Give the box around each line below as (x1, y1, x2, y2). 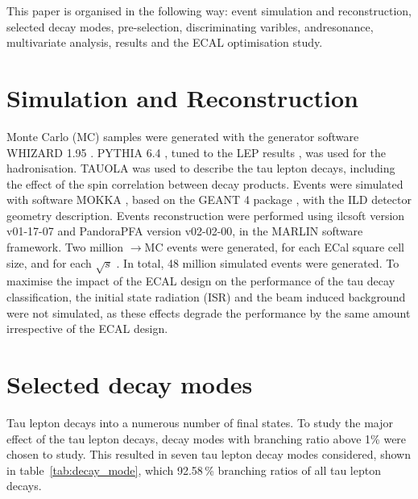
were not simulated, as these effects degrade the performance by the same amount (6, 304, 411, 321)
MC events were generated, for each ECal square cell (144, 239, 404, 256)
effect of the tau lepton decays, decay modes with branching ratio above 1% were (6, 430, 407, 447)
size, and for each (6, 254, 92, 271)
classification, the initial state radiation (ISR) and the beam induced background (6, 289, 406, 306)
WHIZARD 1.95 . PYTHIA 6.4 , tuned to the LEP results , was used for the (6, 143, 386, 160)
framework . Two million (6, 239, 124, 256)
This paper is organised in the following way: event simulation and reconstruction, (6, 2, 412, 19)
